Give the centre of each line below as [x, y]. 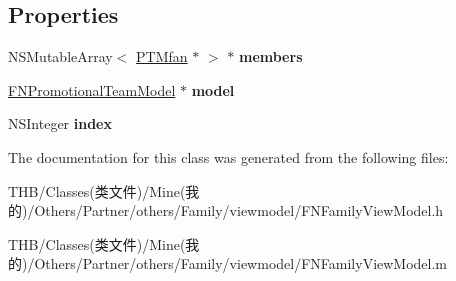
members [270, 56]
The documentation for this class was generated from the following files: [228, 156]
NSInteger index [60, 123]
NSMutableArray [60, 56]
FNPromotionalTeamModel [92, 89]
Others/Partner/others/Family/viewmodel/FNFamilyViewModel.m [241, 263]
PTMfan [162, 56]
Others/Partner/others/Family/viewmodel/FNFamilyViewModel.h [239, 210]
